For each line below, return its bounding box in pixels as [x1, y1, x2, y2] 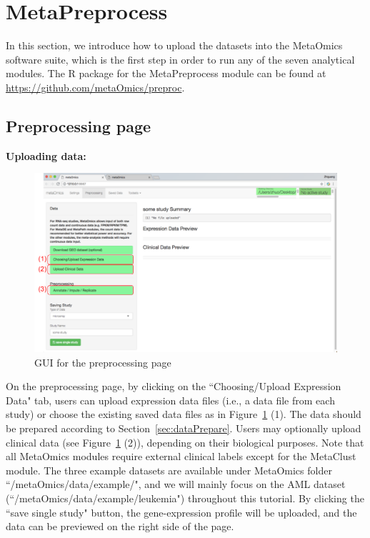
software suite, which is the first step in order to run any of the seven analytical [6, 51, 355, 66]
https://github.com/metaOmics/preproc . [6, 79, 185, 94]
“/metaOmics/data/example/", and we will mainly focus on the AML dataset [6, 477, 346, 492]
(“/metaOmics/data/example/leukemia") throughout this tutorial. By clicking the [6, 490, 364, 505]
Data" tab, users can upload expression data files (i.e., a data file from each [6, 392, 335, 407]
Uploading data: [6, 148, 86, 163]
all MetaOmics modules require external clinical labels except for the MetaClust [6, 449, 356, 464]
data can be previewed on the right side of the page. [6, 519, 234, 534]
